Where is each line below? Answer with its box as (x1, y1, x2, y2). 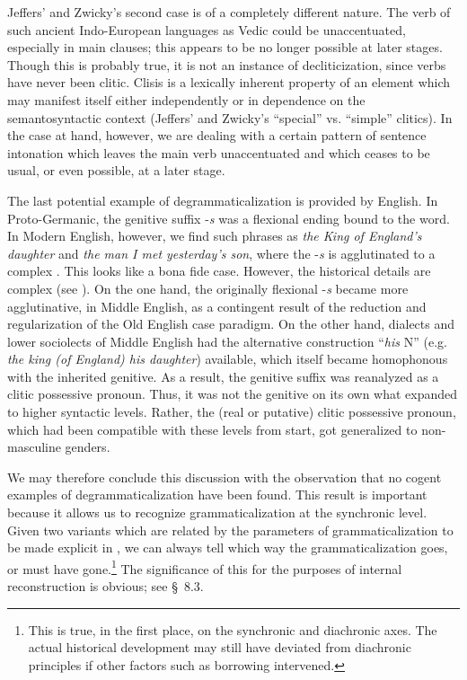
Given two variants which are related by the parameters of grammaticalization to (7, 520, 454, 539)
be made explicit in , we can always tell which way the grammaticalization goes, (7, 538, 448, 557)
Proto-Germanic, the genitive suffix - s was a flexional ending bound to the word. (7, 208, 450, 227)
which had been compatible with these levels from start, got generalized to (7, 419, 418, 438)
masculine (7, 437, 61, 456)
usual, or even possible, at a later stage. (7, 161, 225, 180)
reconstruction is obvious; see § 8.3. (7, 577, 204, 596)
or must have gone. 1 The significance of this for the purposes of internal (7, 556, 402, 578)
